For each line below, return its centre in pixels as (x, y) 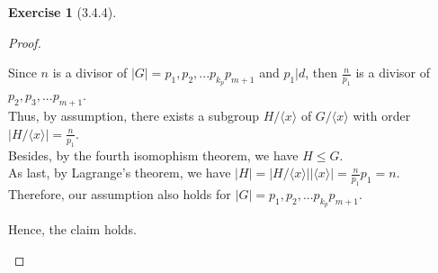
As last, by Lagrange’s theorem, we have (120, 173)
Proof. (25, 42)
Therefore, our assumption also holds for (120, 193)
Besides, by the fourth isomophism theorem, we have (153, 155)
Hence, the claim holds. (72, 229)
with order (382, 116)
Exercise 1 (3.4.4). (63, 12)
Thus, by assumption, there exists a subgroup (134, 116)
